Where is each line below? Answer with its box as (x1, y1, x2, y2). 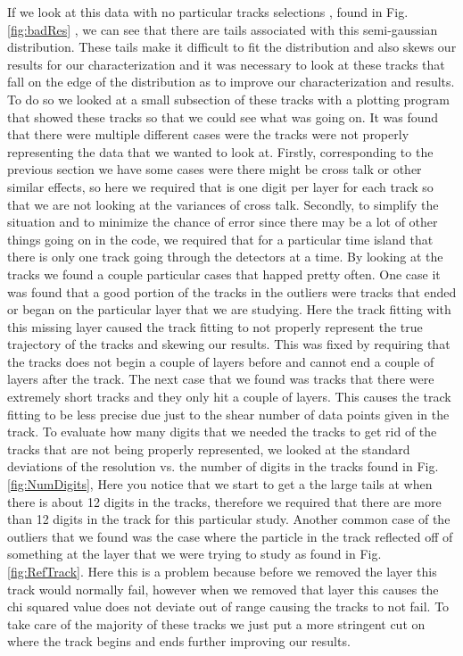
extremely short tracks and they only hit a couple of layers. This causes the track (7, 387, 451, 406)
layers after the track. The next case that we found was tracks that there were (7, 370, 434, 388)
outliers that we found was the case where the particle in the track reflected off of (7, 527, 453, 545)
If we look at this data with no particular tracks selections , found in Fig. (7, 3, 409, 21)
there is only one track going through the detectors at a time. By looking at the (7, 247, 443, 266)
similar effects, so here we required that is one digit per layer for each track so (7, 177, 434, 195)
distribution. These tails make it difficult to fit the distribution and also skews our (7, 37, 457, 56)
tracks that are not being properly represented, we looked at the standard (7, 439, 410, 458)
